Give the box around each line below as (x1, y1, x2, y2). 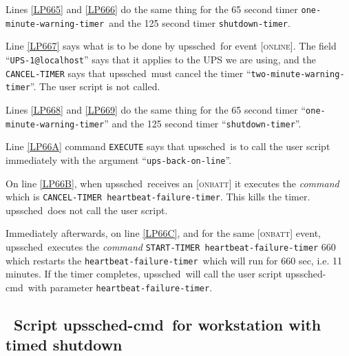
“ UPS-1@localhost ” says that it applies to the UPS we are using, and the (6, 52, 316, 66)
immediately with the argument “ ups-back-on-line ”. (6, 152, 232, 167)
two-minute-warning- (251, 69, 345, 79)
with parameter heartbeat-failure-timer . (28, 280, 213, 294)
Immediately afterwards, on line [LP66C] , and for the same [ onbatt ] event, (6, 226, 321, 240)
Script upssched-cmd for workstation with (14, 313, 321, 335)
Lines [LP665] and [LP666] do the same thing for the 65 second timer (6, 2, 298, 16)
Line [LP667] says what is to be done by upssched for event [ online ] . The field (6, 39, 337, 53)
